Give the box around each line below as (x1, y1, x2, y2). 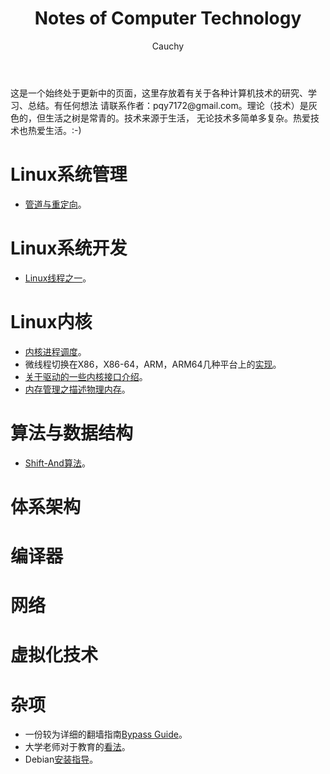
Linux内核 (10, 311, 93, 333)
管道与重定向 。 (24, 198, 87, 210)
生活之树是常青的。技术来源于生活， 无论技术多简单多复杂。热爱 (44, 112, 311, 124)
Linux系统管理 (10, 163, 128, 186)
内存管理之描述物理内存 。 (24, 383, 131, 395)
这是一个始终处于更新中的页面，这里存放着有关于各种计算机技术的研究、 (10, 87, 308, 99)
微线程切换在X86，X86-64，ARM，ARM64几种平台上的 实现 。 (24, 358, 282, 370)
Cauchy (151, 40, 185, 52)
